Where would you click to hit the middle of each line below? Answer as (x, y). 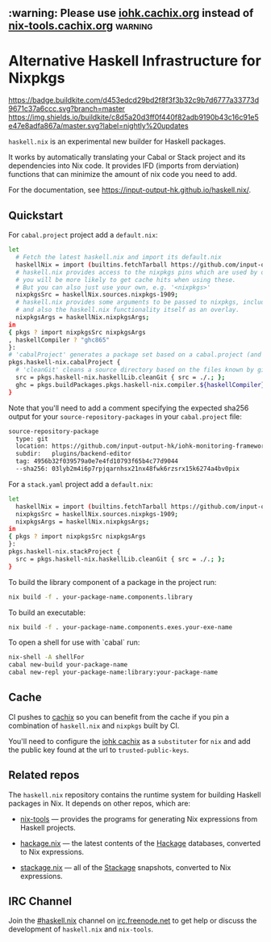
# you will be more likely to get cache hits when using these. (126, 280)
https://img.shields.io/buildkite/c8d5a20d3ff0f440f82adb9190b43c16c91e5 (134, 117)
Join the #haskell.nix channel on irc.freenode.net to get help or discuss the (133, 921)
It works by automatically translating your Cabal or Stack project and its (127, 158)
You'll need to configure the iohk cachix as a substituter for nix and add (130, 741)
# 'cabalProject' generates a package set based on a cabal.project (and (135, 355)
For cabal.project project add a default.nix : (83, 235)
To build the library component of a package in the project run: (113, 582)
